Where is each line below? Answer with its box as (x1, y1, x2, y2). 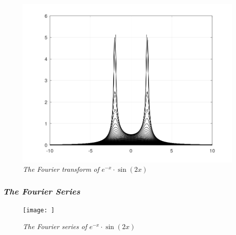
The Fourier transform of (23, 164, 99, 174)
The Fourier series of (23, 221, 87, 231)
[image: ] (23, 207, 55, 214)
